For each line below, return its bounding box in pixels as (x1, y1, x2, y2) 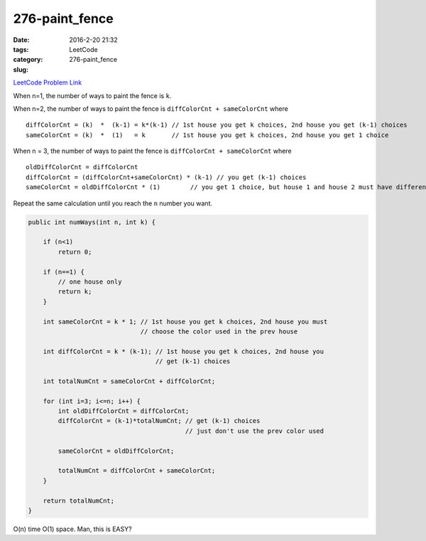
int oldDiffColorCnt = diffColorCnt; (58, 407, 190, 415)
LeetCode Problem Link (13, 78, 82, 87)
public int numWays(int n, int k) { (28, 218, 156, 226)
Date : (13, 36, 30, 44)
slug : (13, 65, 28, 74)
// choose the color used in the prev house (140, 327, 298, 336)
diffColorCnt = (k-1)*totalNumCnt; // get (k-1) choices (58, 417, 261, 425)
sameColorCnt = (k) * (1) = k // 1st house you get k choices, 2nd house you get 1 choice (26, 131, 389, 139)
